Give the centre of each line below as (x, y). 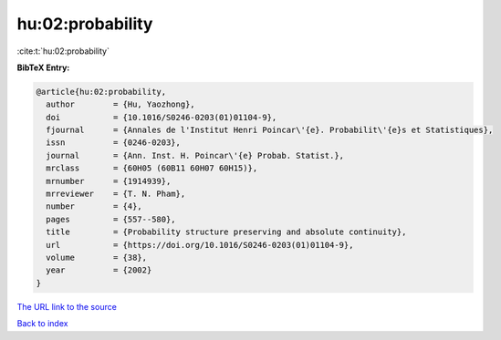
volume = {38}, (97, 258)
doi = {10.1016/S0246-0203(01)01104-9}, (162, 117)
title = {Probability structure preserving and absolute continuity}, (226, 232)
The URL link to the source (67, 306)
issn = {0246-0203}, (114, 143)
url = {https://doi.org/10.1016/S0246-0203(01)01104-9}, (200, 245)
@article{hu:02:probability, (101, 92)
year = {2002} (99, 270)
